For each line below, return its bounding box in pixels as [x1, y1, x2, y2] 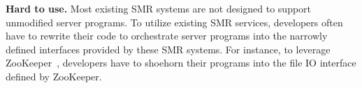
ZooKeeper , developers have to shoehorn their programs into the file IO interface [6, 55, 356, 70]
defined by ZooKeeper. [6, 69, 102, 83]
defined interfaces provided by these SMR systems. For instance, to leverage [6, 42, 331, 56]
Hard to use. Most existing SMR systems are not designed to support [6, 1, 312, 15]
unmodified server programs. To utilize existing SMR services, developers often [6, 15, 343, 29]
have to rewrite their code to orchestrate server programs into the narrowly [6, 28, 328, 43]
